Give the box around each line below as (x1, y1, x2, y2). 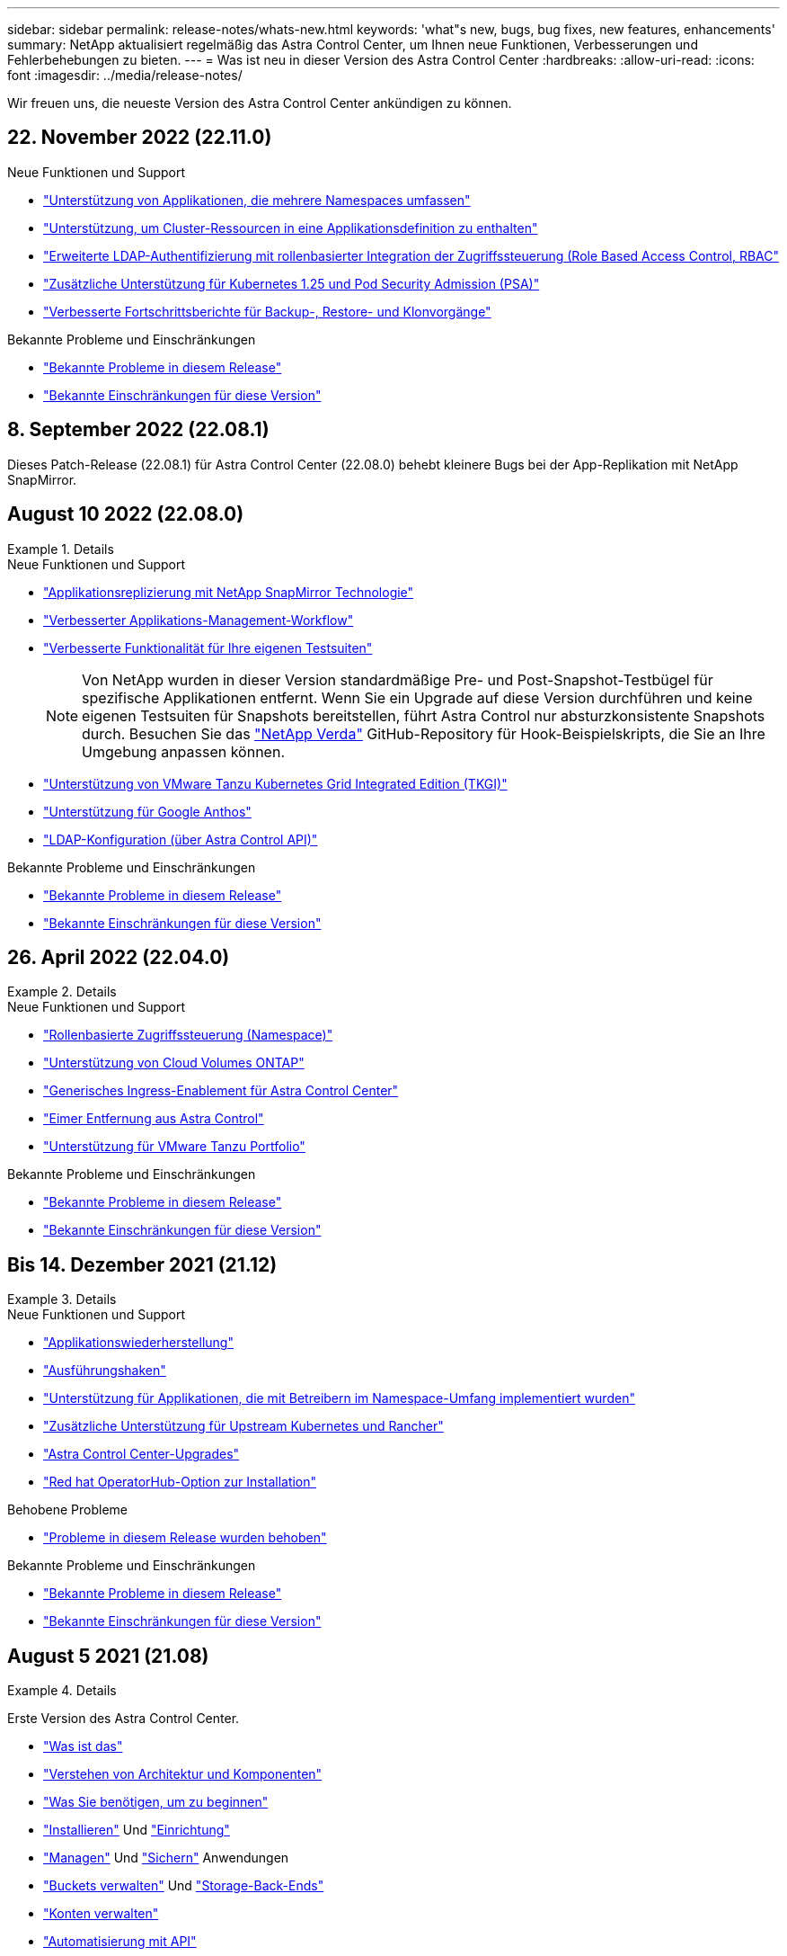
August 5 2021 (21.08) (7, 1644, 209, 1667)
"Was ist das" (43, 1738, 123, 1755)
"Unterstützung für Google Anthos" (43, 803, 252, 819)
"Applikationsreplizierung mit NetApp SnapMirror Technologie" (43, 584, 414, 600)
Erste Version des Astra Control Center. (7, 1710, 240, 1727)
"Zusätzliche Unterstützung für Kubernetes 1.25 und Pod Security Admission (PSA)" (43, 275, 540, 291)
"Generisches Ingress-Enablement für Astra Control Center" (43, 1083, 399, 1099)
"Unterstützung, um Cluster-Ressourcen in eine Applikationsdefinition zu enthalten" (43, 219, 538, 236)
